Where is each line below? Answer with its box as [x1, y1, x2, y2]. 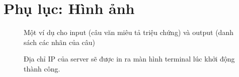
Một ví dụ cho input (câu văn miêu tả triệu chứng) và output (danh [24, 27, 233, 37]
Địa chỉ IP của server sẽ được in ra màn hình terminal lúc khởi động [24, 53, 235, 64]
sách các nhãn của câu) [24, 36, 96, 47]
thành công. [24, 63, 60, 73]
